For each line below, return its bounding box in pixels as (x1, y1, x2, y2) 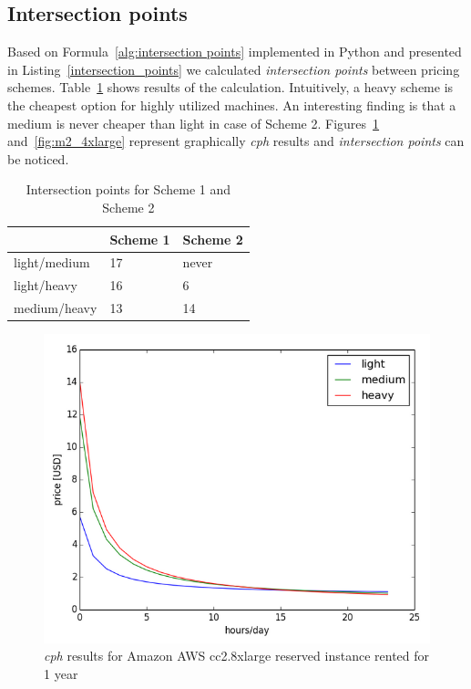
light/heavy (14, 276, 78, 295)
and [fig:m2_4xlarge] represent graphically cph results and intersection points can (7, 131, 465, 151)
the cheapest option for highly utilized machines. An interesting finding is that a (7, 95, 456, 114)
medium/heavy (14, 298, 97, 318)
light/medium (14, 253, 90, 272)
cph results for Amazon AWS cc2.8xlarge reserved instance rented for (44, 646, 430, 665)
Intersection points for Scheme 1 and (26, 180, 230, 199)
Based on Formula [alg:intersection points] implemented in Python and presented (7, 42, 462, 61)
